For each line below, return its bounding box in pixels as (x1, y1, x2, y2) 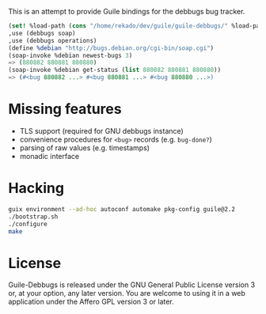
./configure (8, 220, 47, 228)
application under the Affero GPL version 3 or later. (8, 297, 174, 307)
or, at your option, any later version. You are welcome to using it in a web (8, 289, 245, 298)
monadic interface (19, 151, 80, 161)
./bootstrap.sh (8, 213, 59, 221)
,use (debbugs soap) (8, 29, 77, 37)
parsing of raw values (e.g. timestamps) (19, 142, 150, 153)
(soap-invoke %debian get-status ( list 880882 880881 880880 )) (8, 66, 222, 74)
